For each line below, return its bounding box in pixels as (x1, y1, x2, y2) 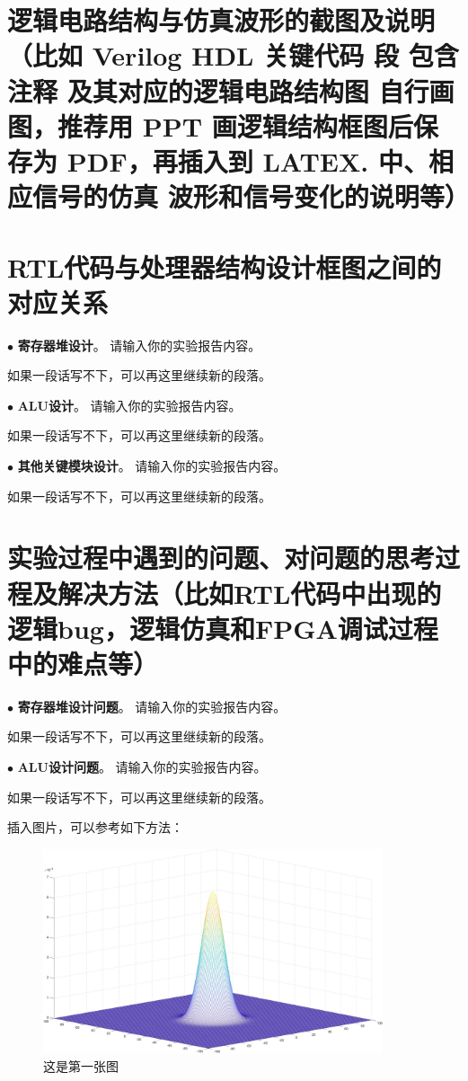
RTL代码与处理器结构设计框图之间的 (7, 248, 442, 285)
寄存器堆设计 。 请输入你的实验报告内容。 (17, 335, 261, 354)
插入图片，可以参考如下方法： (7, 818, 183, 837)
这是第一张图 (43, 1056, 119, 1075)
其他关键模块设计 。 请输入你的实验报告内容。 (17, 456, 287, 474)
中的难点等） (7, 644, 159, 681)
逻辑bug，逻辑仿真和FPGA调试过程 (7, 609, 438, 646)
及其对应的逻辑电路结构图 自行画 (66, 72, 455, 109)
